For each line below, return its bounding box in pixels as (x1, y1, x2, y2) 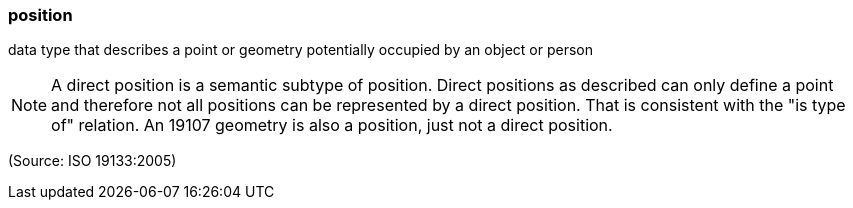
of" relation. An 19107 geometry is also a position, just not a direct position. (51, 115, 613, 136)
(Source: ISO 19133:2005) (8, 152, 177, 170)
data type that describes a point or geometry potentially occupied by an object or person (8, 41, 593, 59)
